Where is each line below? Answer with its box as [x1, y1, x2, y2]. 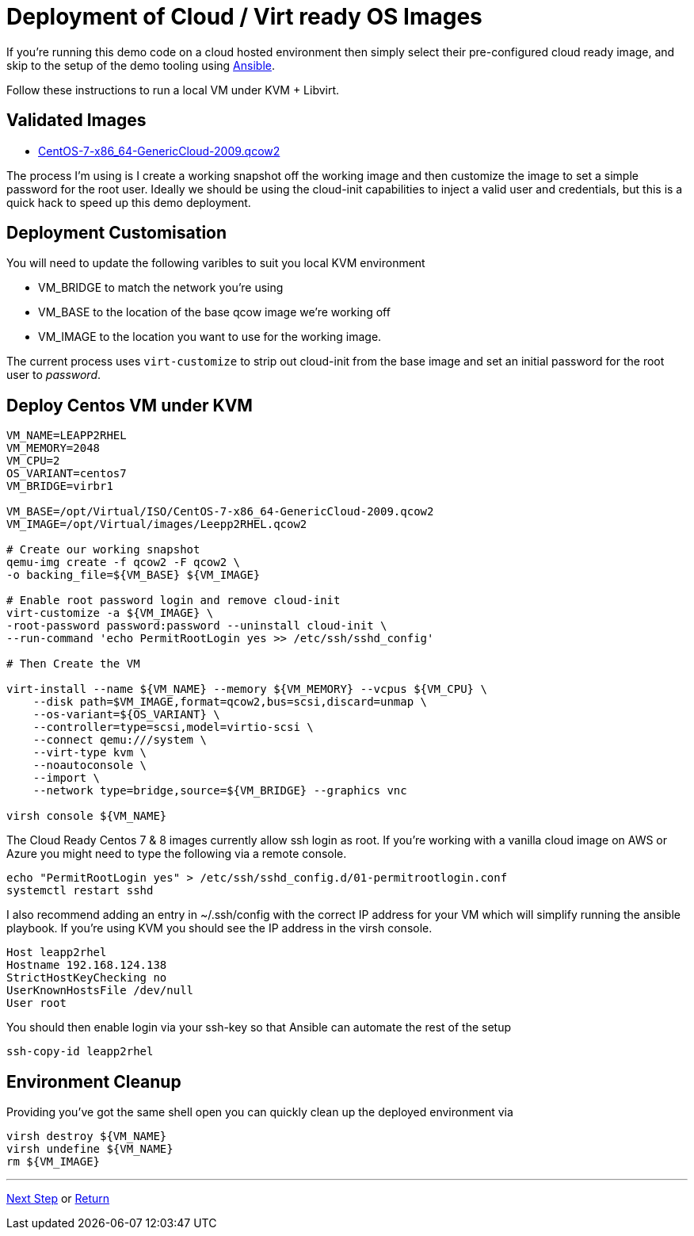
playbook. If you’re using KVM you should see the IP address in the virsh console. [6, 921, 433, 936]
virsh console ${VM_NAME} [6, 809, 167, 823]
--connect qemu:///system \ [32, 733, 207, 747]
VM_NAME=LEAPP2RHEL [6, 429, 127, 442]
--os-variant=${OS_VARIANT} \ [32, 708, 220, 721]
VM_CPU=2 [6, 454, 60, 468]
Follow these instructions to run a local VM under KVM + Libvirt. [6, 82, 340, 97]
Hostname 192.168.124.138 [6, 959, 167, 972]
